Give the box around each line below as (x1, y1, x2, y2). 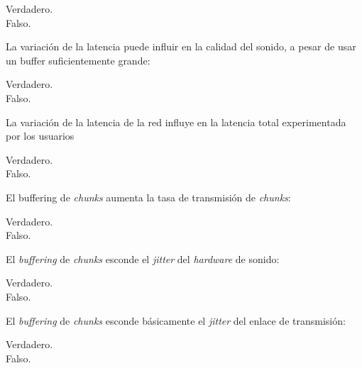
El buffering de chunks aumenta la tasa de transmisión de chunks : (6, 189, 291, 204)
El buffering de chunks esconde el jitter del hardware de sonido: (6, 251, 280, 266)
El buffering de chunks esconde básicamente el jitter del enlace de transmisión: (6, 313, 346, 328)
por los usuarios (6, 128, 75, 143)
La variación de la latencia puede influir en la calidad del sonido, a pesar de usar (6, 39, 356, 54)
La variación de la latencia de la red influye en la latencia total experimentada (6, 114, 346, 129)
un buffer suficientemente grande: (6, 52, 150, 67)
